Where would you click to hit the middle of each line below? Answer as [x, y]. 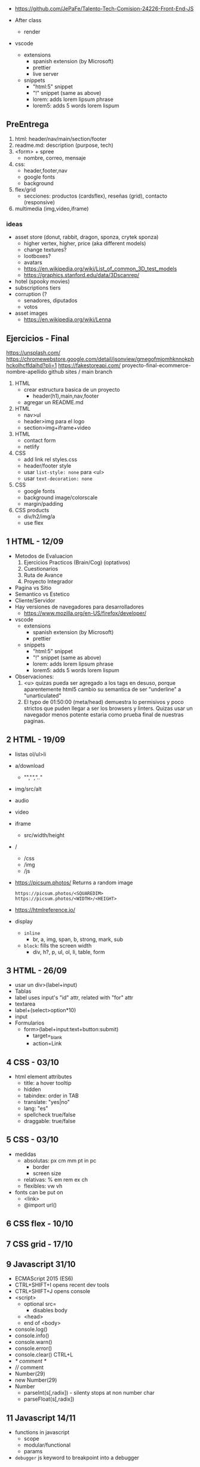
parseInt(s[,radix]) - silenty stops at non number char [89, 1393]
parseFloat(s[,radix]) [49, 1399]
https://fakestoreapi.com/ [90, 365]
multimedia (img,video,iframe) [52, 208]
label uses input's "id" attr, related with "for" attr [74, 998]
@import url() [40, 1205]
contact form [40, 440]
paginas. [34, 721]
